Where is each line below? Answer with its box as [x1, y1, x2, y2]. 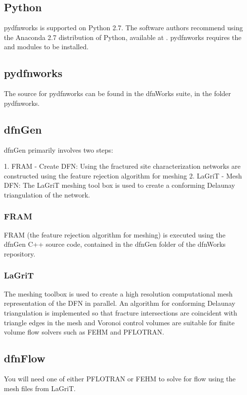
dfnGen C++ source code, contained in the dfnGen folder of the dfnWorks [4, 239, 226, 249]
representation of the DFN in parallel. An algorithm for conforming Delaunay [4, 298, 236, 308]
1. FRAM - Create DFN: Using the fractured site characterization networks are [4, 161, 241, 171]
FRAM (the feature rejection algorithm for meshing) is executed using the [4, 229, 226, 239]
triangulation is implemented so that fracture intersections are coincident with [4, 307, 237, 317]
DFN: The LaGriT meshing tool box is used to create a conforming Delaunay [4, 180, 235, 190]
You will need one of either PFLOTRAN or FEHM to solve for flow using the [4, 373, 236, 383]
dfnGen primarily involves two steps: [4, 144, 114, 155]
